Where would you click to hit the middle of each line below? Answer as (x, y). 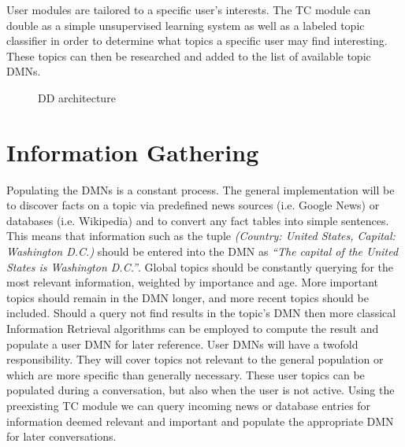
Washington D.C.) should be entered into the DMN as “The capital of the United (202, 251)
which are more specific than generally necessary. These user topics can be (186, 374)
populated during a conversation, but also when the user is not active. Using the (201, 390)
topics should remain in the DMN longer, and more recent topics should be (188, 297)
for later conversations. (61, 436)
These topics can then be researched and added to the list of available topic (189, 55)
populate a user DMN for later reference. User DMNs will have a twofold (182, 344)
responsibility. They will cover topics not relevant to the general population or (195, 359)
